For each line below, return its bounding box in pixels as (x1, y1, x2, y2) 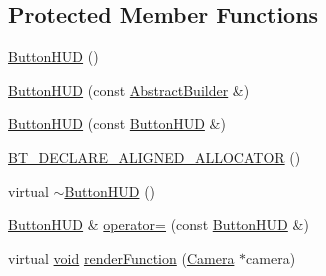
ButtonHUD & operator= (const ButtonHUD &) (8, 214, 309, 235)
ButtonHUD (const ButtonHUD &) (8, 113, 226, 134)
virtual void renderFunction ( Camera (8, 247, 235, 268)
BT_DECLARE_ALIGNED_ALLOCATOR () (8, 146, 301, 167)
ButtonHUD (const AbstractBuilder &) (8, 79, 250, 100)
